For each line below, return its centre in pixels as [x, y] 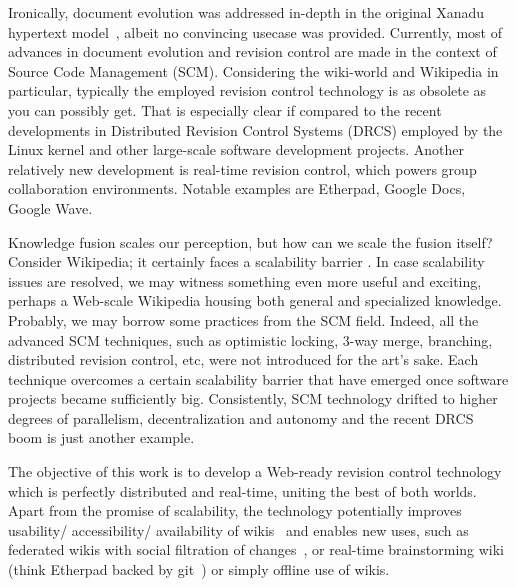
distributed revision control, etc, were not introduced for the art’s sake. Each [243, 359]
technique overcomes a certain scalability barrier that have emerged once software [258, 378]
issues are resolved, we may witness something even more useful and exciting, [245, 280]
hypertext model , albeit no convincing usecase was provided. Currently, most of [255, 31]
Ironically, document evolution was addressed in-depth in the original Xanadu [246, 12]
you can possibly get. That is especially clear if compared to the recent [225, 109]
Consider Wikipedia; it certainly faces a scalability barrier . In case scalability [246, 261]
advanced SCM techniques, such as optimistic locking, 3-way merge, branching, [250, 339]
